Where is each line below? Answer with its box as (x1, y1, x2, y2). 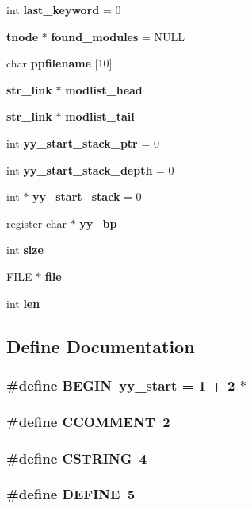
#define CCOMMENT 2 (6, 411, 170, 431)
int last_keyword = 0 (6, 2, 121, 17)
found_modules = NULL (51, 28, 185, 44)
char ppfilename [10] (6, 55, 113, 71)
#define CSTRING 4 (6, 448, 147, 468)
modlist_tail (65, 108, 135, 125)
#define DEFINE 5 (6, 484, 136, 504)
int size (6, 241, 44, 258)
